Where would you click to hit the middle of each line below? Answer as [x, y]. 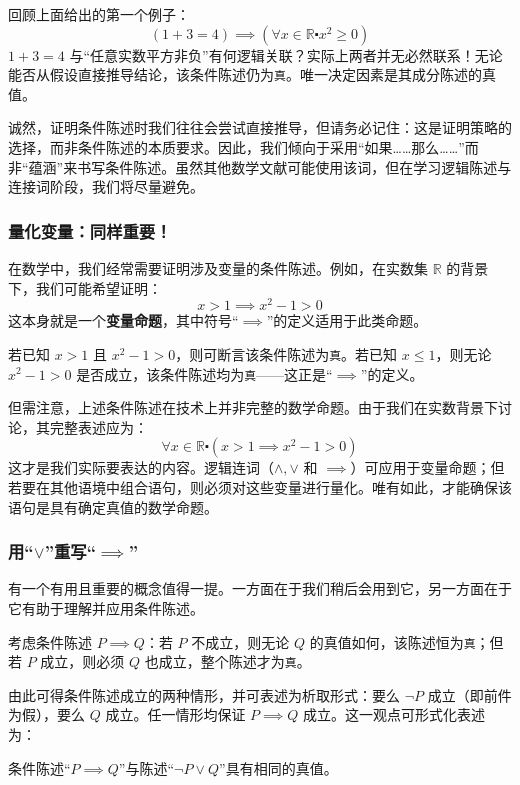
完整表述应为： [98, 426]
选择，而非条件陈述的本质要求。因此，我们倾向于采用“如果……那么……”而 [243, 147]
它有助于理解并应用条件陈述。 [106, 607]
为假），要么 [46, 714]
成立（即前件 [469, 694]
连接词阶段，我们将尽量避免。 [106, 186]
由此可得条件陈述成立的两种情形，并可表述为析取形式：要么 [204, 694]
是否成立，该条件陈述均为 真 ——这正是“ [204, 373]
